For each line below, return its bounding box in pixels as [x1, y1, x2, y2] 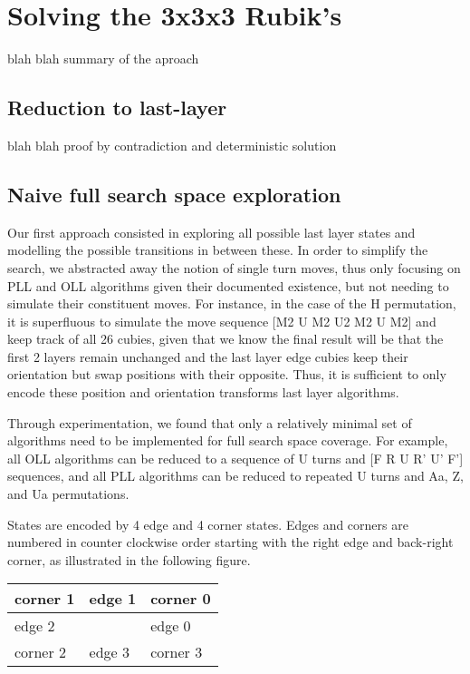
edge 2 [14, 615, 55, 637]
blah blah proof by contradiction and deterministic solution [7, 135, 337, 154]
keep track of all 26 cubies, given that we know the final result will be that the [7, 329, 444, 348]
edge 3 [89, 641, 129, 663]
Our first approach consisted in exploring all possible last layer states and [7, 222, 416, 241]
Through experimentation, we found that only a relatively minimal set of [7, 413, 412, 432]
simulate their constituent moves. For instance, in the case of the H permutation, [7, 294, 456, 313]
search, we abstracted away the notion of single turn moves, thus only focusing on [7, 258, 461, 277]
